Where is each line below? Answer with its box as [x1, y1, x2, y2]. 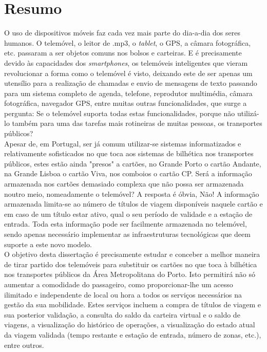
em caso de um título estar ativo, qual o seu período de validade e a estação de [4, 208, 253, 219]
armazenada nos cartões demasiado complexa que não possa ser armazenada [4, 178, 244, 189]
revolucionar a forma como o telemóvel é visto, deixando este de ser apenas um [4, 67, 253, 78]
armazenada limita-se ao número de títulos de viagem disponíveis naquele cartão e [4, 198, 263, 209]
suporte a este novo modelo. [4, 238, 92, 249]
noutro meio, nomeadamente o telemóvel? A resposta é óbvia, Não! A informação [4, 188, 259, 199]
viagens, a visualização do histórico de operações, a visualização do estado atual [4, 319, 255, 330]
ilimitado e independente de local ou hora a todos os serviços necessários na [4, 289, 242, 300]
